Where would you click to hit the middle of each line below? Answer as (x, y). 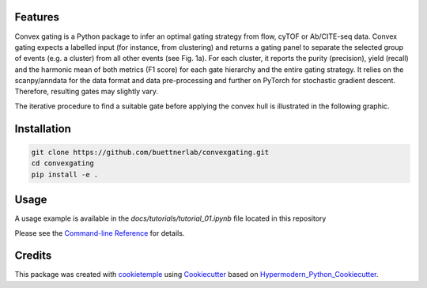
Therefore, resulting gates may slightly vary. (86, 92)
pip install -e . (65, 174)
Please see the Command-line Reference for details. (100, 233)
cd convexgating (63, 163)
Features (37, 17)
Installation (43, 129)
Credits (33, 256)
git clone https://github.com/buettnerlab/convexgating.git (150, 152)
